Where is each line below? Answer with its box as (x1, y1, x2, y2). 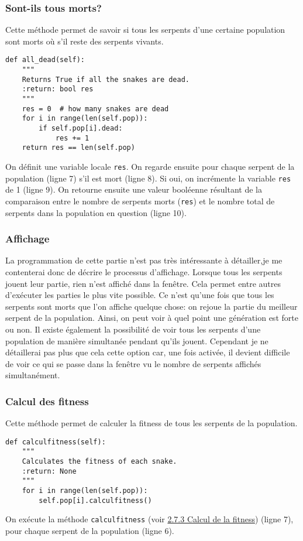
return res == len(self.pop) (22, 143, 135, 152)
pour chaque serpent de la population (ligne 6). (5, 524, 174, 536)
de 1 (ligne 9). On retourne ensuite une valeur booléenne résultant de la (5, 183, 262, 196)
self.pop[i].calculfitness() (39, 496, 152, 505)
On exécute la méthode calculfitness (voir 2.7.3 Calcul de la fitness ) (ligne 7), (5, 513, 294, 525)
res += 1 (55, 133, 89, 142)
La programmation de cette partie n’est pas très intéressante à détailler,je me (5, 254, 283, 266)
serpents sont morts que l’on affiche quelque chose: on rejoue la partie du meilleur (5, 300, 298, 312)
